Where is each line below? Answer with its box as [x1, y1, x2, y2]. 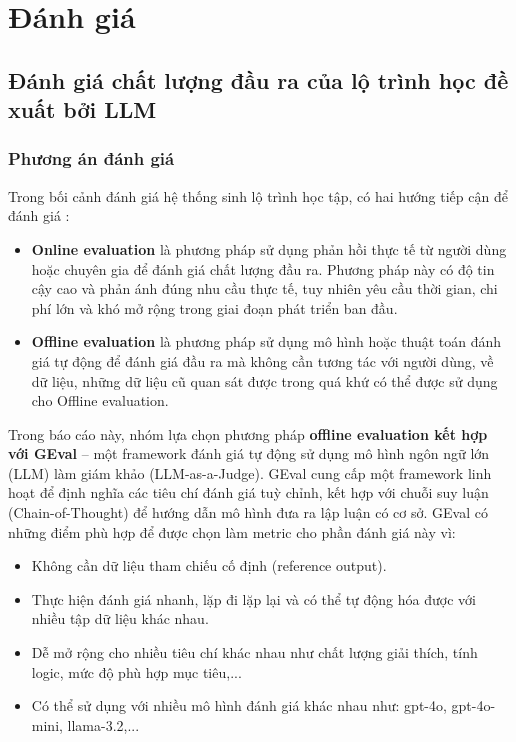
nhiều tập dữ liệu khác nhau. [31, 608, 209, 629]
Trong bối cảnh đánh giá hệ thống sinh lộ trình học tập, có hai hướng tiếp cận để [8, 185, 508, 206]
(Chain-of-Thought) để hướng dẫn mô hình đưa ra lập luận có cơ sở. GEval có [8, 502, 488, 523]
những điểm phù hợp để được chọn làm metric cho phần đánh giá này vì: [8, 521, 456, 542]
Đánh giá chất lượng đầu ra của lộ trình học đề [8, 64, 509, 95]
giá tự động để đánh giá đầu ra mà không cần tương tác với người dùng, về [31, 350, 494, 371]
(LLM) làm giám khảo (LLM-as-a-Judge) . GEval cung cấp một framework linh [8, 462, 492, 483]
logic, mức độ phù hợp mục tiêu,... [31, 661, 242, 682]
